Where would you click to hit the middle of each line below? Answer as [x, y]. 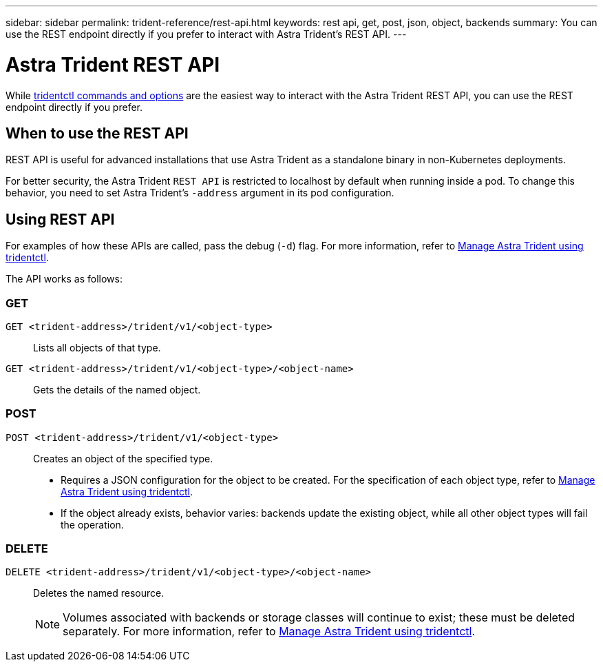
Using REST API [60, 219]
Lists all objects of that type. [97, 347]
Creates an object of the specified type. [123, 458]
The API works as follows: [64, 279]
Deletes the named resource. [99, 593]
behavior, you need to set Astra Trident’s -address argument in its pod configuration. [200, 193]
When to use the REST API [97, 133]
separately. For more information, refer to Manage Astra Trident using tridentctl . [269, 632]
